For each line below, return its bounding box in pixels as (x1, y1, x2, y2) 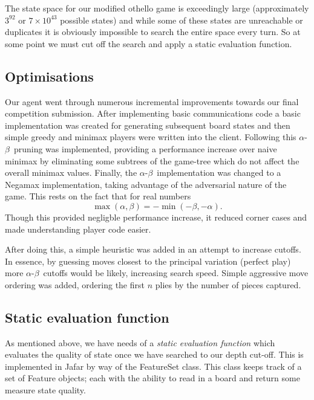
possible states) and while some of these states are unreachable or (60, 13, 303, 26)
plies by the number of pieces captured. (155, 278, 301, 291)
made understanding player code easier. (5, 222, 151, 235)
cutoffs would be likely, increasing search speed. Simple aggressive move (43, 266, 309, 279)
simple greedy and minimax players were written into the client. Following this (5, 131, 296, 143)
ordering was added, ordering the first (5, 278, 145, 291)
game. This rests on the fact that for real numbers (5, 190, 191, 202)
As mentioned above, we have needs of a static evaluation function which (5, 336, 275, 349)
